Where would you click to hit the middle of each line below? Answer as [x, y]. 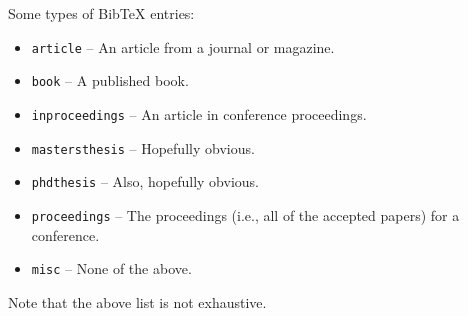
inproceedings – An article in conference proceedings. [199, 113]
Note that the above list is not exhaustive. [137, 301]
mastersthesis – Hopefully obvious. [143, 147]
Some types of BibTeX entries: [101, 13]
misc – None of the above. [111, 268]
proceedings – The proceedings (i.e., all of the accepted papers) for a [245, 214]
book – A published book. [110, 80]
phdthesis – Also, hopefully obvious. [145, 181]
